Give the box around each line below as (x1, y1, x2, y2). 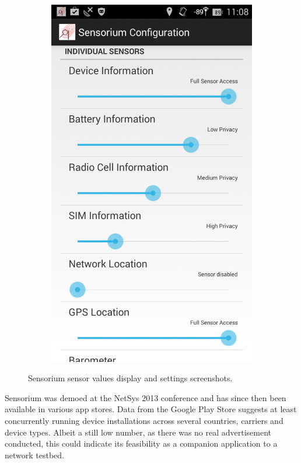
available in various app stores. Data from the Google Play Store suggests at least (5, 403, 297, 415)
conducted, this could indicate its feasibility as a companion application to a (5, 437, 278, 450)
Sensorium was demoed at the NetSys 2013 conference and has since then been (5, 391, 286, 403)
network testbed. (5, 448, 65, 461)
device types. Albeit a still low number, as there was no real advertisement (5, 426, 272, 438)
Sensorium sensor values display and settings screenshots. (28, 372, 233, 384)
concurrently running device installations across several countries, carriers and (5, 414, 283, 426)
